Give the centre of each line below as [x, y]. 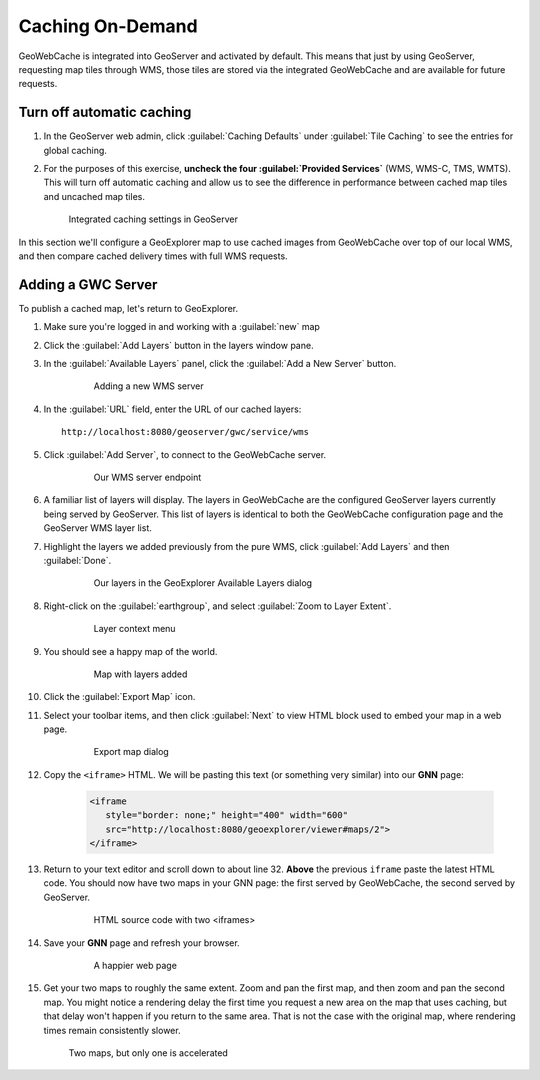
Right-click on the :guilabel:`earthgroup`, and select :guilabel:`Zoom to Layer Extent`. [217, 606]
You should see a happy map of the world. [130, 651]
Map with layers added [140, 674]
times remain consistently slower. [112, 1030]
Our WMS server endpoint [147, 477]
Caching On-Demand [108, 26]
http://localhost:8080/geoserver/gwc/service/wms [185, 432]
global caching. [75, 150]
